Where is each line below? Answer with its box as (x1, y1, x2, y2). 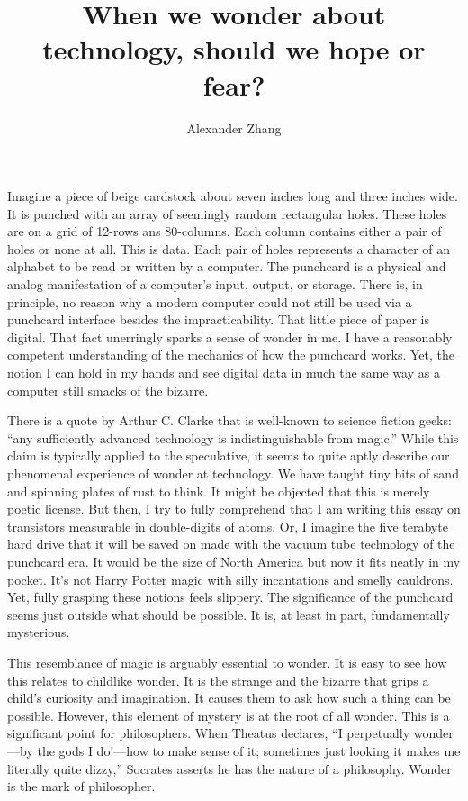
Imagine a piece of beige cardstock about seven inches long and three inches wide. (7, 187, 458, 205)
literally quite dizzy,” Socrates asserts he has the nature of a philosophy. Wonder (7, 759, 452, 778)
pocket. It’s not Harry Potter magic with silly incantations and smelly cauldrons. (7, 569, 454, 588)
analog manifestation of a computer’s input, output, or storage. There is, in (7, 275, 423, 294)
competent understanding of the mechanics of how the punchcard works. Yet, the (7, 345, 454, 364)
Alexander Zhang (186, 118, 282, 137)
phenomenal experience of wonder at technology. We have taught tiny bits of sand (7, 464, 459, 482)
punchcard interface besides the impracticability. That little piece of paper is (7, 310, 430, 329)
